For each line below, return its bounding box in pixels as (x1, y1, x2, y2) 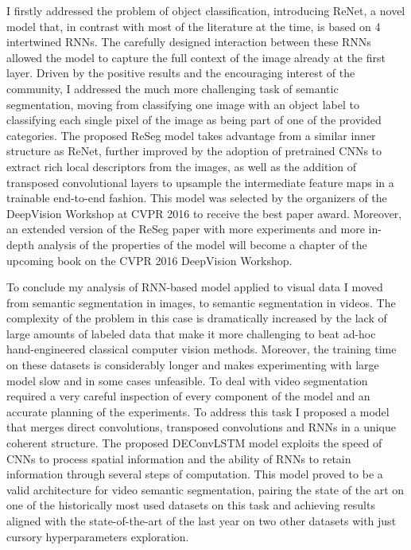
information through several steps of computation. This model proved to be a (6, 466, 383, 482)
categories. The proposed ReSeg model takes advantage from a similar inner (6, 127, 376, 143)
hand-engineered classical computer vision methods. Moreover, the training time (6, 341, 397, 357)
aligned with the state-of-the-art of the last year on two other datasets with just (6, 513, 397, 529)
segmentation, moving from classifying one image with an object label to (6, 96, 359, 112)
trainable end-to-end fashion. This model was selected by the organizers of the (6, 189, 387, 206)
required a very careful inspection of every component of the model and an (6, 388, 370, 404)
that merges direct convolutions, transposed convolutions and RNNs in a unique (6, 419, 397, 435)
